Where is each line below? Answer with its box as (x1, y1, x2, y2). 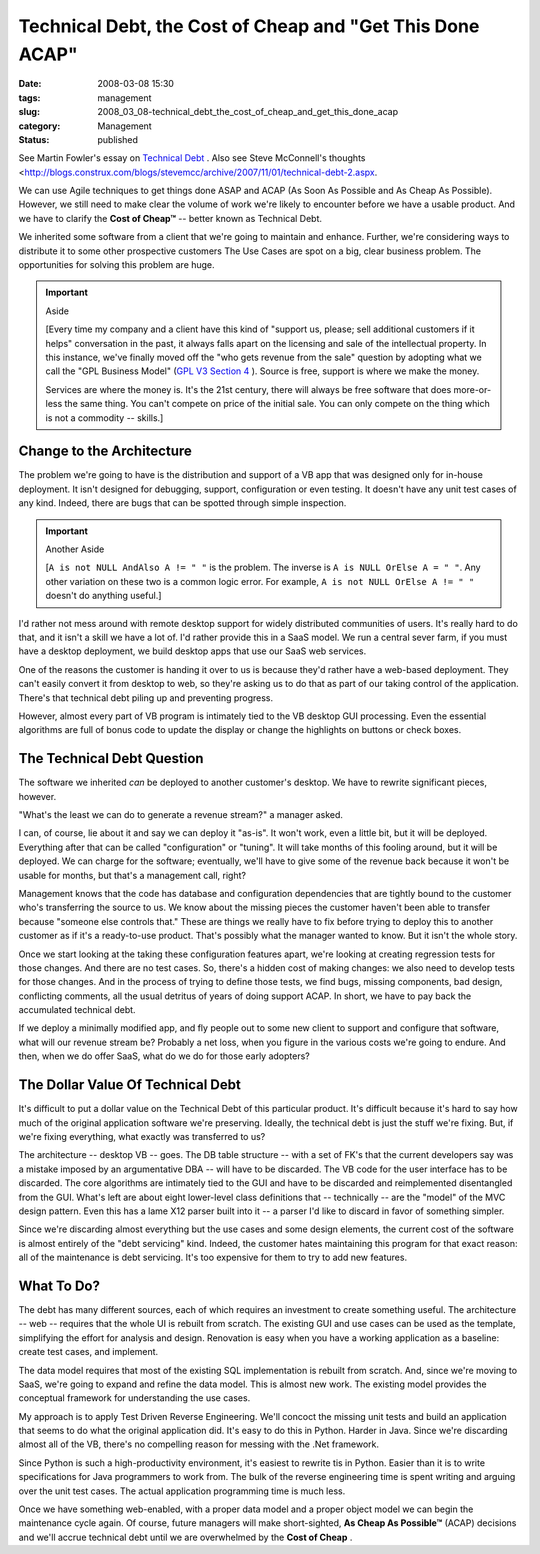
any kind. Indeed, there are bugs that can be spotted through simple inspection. (18, 497, 347, 509)
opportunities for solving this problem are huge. (18, 259, 215, 271)
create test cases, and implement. (18, 1346, 159, 1358)
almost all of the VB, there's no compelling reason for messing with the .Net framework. (18, 1438, 380, 1450)
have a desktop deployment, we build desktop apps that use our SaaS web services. (18, 645, 367, 657)
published (97, 133, 139, 145)
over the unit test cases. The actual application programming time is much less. (18, 1485, 346, 1497)
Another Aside (45, 543, 105, 555)
